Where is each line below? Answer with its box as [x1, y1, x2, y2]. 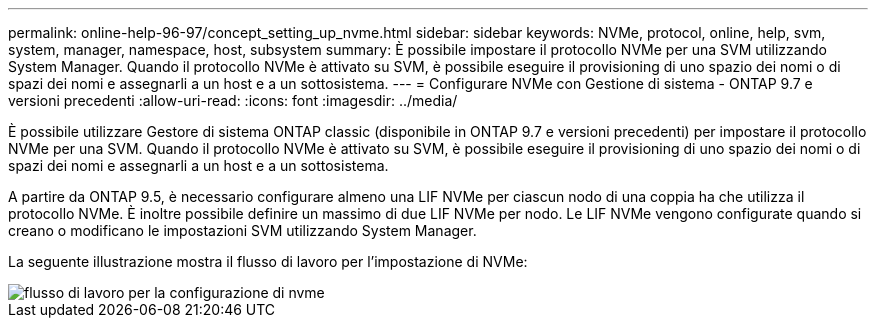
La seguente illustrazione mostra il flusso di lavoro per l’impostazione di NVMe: [8, 253, 528, 270]
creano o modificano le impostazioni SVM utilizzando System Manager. [8, 222, 477, 239]
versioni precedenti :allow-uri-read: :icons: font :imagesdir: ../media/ [8, 92, 458, 109]
